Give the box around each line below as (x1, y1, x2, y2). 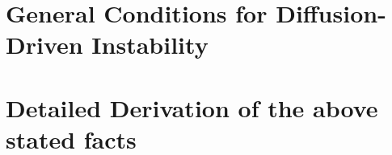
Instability (91, 28, 209, 61)
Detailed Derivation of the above (6, 91, 378, 124)
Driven (6, 28, 83, 61)
